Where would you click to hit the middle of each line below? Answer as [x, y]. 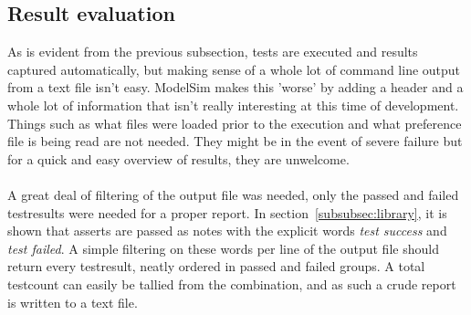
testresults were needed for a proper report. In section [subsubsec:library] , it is [227, 212]
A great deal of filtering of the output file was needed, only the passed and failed [233, 194]
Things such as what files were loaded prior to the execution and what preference [235, 123]
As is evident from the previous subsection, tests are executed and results [213, 52]
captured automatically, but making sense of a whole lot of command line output [234, 69]
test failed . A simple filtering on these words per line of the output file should [223, 248]
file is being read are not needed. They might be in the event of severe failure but [235, 141]
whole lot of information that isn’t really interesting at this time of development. [233, 105]
